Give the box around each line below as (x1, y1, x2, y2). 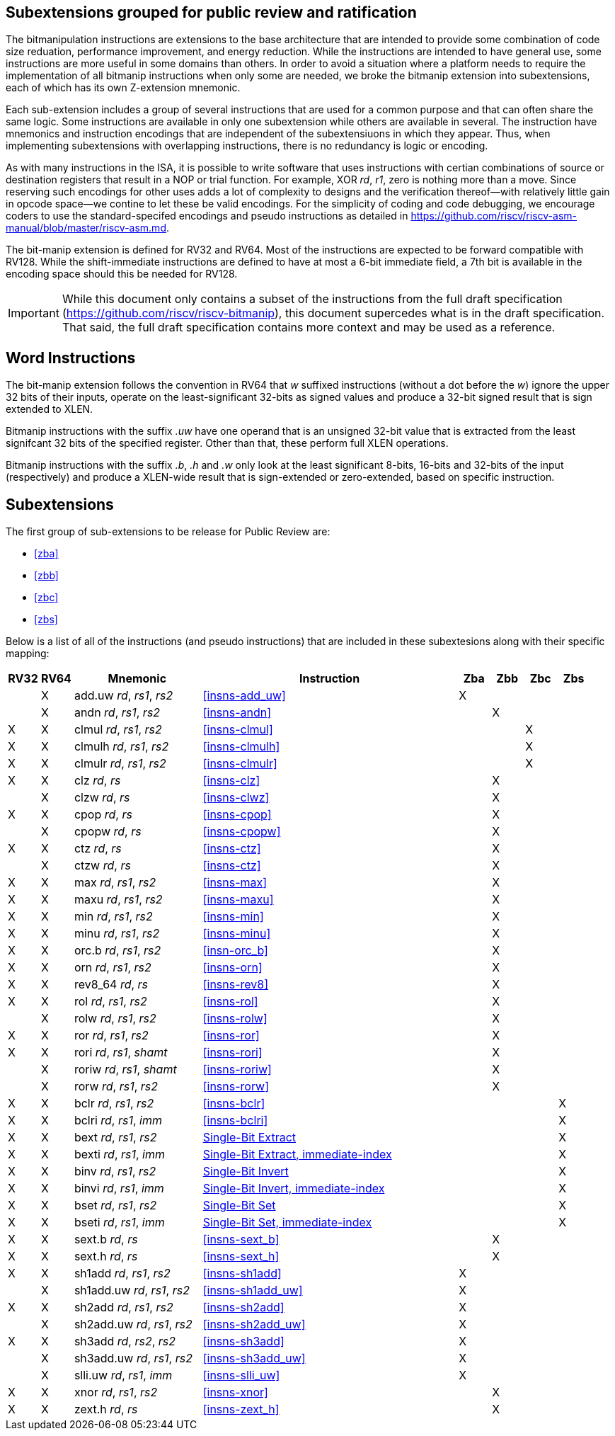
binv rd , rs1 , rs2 (74, 1164, 156, 1179)
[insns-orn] (202, 960, 263, 975)
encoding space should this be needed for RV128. (6, 268, 238, 280)
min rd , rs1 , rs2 (74, 909, 153, 924)
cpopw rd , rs (74, 824, 142, 839)
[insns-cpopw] (202, 824, 281, 839)
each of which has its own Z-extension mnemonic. (6, 81, 241, 94)
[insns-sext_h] (202, 1249, 280, 1264)
